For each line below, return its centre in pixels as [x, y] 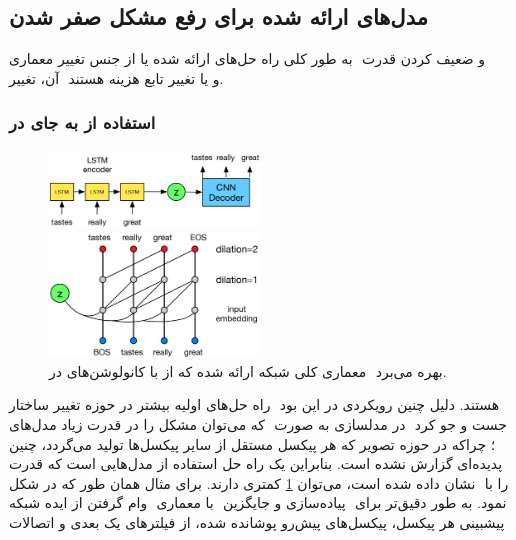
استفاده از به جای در [82, 122]
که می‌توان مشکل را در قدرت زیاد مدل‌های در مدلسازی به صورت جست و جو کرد [258, 424]
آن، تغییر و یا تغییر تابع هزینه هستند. [116, 77]
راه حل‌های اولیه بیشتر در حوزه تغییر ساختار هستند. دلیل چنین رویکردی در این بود [254, 404]
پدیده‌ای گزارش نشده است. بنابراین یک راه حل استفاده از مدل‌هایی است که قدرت [256, 463]
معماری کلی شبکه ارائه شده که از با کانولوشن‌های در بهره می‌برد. [248, 370]
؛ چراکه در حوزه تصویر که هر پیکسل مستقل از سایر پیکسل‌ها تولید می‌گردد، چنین [252, 443]
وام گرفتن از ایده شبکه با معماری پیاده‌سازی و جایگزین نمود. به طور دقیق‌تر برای [258, 502]
